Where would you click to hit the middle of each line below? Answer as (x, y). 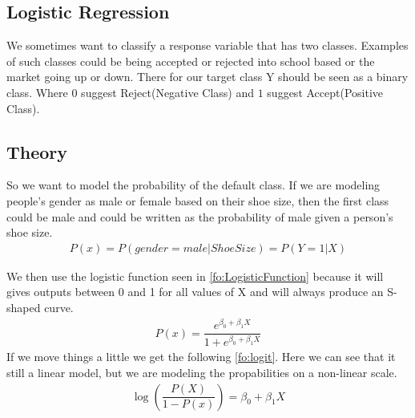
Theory (37, 151)
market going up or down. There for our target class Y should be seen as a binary (207, 77)
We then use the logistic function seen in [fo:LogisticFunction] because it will (195, 276)
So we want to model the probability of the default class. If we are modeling (193, 185)
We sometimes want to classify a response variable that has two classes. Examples (207, 45)
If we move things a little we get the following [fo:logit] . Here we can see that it (201, 357)
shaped (24, 307)
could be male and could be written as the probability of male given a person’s (200, 216)
